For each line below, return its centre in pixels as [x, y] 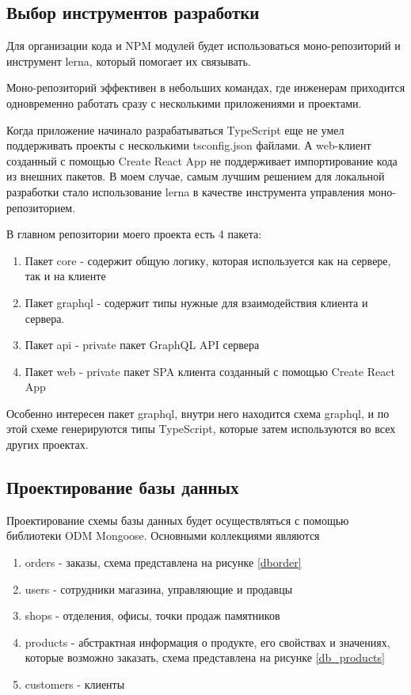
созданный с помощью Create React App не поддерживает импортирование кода [202, 160]
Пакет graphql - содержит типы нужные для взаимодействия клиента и [196, 302]
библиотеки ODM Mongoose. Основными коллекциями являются [163, 535]
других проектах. [48, 444]
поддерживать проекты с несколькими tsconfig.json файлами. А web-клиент [189, 145]
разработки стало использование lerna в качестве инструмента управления [186, 191]
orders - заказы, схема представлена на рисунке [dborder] [163, 562]
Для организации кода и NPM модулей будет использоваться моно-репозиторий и [204, 46]
